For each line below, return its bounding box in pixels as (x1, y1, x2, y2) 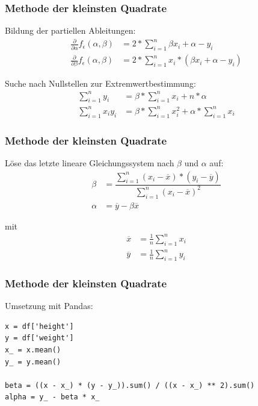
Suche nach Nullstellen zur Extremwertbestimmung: (5, 77, 196, 89)
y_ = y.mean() (5, 357, 61, 366)
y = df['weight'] (5, 334, 74, 343)
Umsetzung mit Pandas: (5, 299, 93, 312)
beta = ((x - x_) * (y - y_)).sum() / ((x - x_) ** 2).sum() (5, 381, 255, 390)
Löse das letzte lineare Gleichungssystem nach (5, 156, 174, 169)
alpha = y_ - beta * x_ (5, 393, 100, 402)
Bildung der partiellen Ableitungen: (5, 24, 136, 37)
